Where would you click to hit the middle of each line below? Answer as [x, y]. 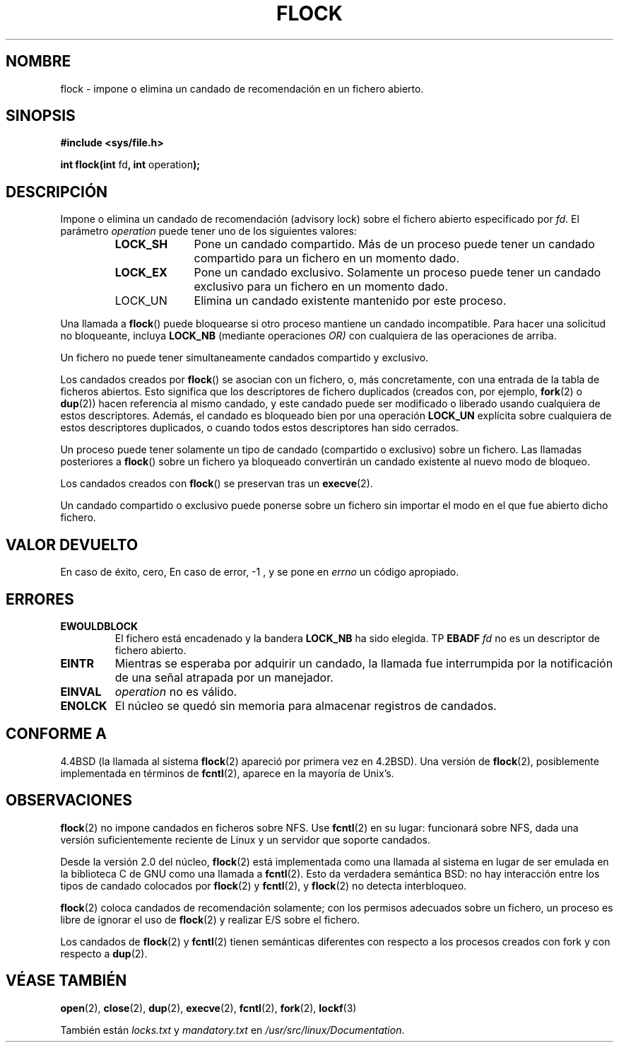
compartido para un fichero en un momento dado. [327, 258]
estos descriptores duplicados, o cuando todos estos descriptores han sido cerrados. [260, 428]
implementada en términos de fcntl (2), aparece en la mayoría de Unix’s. [227, 773]
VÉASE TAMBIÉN [66, 981]
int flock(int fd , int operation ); [130, 165]
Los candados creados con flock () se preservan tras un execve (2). [217, 484]
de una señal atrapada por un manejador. [224, 677]
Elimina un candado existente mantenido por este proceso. [350, 301]
